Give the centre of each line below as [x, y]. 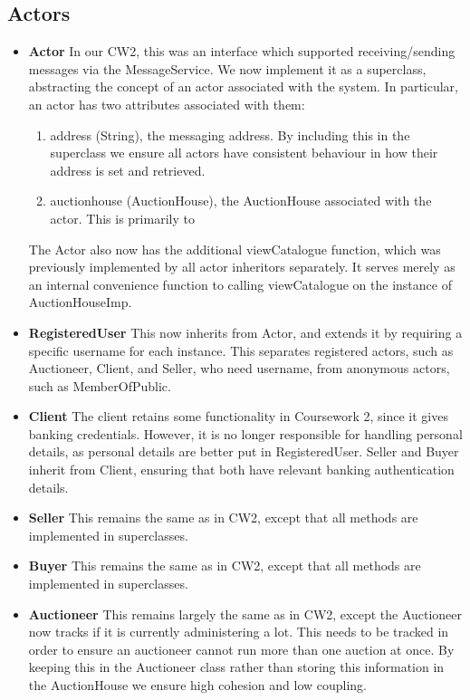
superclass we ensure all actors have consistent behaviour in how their [244, 153]
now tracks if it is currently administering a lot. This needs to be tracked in [239, 632]
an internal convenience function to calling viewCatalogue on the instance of [240, 284]
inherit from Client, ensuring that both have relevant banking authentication [241, 470]
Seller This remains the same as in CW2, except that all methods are [223, 518]
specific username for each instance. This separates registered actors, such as [241, 350]
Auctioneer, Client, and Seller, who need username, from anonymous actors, [239, 368]
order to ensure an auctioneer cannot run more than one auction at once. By [241, 649]
